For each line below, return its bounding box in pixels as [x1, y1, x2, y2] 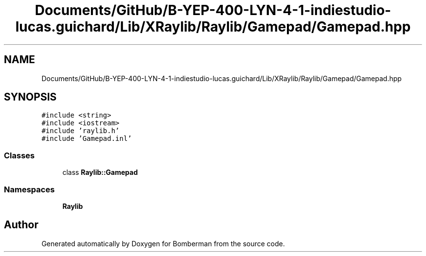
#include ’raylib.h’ [41, 127, 120, 135]
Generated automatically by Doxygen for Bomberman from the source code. [41, 239, 285, 248]
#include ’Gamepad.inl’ [41, 135, 132, 143]
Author [4, 219, 38, 231]
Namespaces [4, 184, 55, 194]
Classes [4, 150, 35, 160]
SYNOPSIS [4, 91, 57, 103]
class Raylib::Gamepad [62, 168, 138, 177]
